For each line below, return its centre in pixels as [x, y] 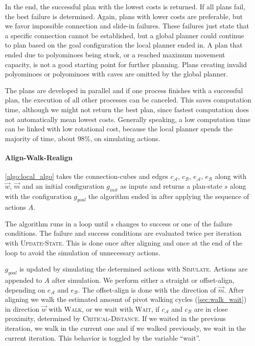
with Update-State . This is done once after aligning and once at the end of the [124, 243]
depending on [25, 289]
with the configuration [38, 196]
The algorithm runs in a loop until [57, 223]
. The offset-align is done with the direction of [147, 289]
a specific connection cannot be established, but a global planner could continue [125, 35]
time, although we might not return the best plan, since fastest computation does [127, 109]
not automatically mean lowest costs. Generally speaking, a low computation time [128, 119]
